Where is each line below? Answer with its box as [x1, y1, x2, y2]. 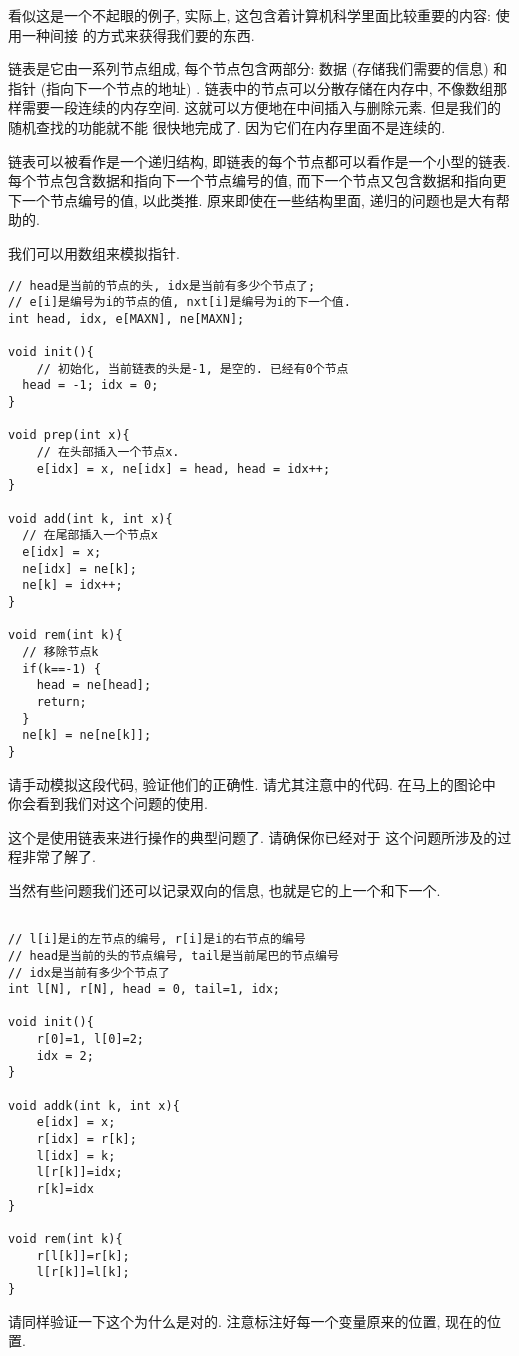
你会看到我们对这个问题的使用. [8, 793, 208, 814]
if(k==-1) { [22, 661, 102, 676]
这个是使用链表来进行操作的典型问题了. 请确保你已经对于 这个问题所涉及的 [8, 826, 498, 847]
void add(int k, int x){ [8, 511, 173, 526]
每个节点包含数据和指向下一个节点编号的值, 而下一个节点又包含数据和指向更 [8, 170, 507, 191]
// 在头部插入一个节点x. [36, 445, 180, 460]
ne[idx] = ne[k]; [22, 561, 137, 576]
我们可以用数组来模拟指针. [8, 242, 180, 263]
